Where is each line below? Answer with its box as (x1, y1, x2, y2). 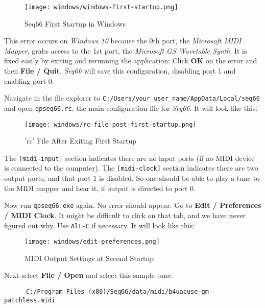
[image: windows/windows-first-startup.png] (25, 4, 178, 11)
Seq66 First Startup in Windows (25, 18, 126, 29)
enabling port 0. (4, 75, 54, 86)
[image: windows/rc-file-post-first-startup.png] (25, 121, 197, 128)
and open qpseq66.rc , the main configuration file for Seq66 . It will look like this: (4, 102, 258, 113)
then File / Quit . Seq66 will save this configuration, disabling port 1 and (4, 65, 236, 76)
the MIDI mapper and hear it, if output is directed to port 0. (4, 182, 196, 193)
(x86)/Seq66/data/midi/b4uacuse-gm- (88, 288, 213, 296)
